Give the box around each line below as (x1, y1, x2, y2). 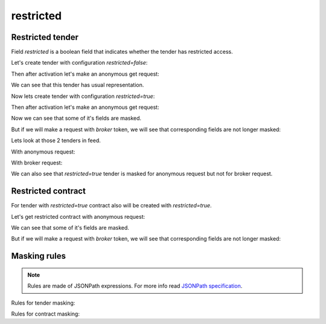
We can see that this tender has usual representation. (11, 82, 144, 89)
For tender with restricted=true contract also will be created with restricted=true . (11, 202, 212, 209)
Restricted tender (11, 32, 78, 42)
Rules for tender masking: (11, 299, 75, 306)
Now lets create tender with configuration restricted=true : (11, 92, 155, 100)
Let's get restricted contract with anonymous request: (11, 213, 145, 220)
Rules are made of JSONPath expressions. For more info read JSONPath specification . (27, 282, 243, 290)
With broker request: (11, 159, 63, 166)
